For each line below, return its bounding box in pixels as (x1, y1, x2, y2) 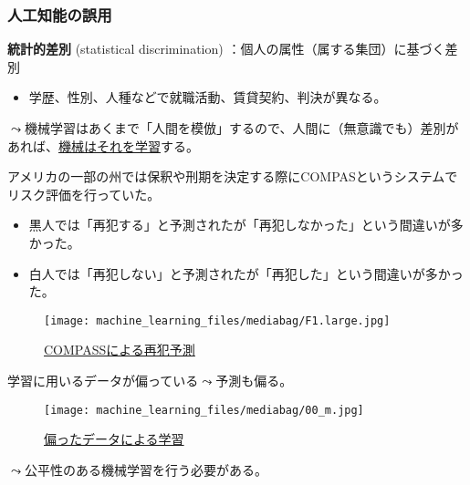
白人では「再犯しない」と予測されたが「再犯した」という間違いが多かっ (28, 263, 464, 283)
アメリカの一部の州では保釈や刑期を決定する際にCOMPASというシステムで (7, 167, 458, 186)
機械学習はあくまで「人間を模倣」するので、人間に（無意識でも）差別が (24, 119, 459, 137)
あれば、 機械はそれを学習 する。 (7, 136, 199, 155)
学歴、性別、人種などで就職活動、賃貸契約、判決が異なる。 (28, 88, 387, 107)
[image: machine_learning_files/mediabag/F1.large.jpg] (44, 314, 391, 327)
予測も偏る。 (215, 371, 293, 389)
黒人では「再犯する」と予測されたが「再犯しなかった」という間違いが (28, 215, 451, 234)
